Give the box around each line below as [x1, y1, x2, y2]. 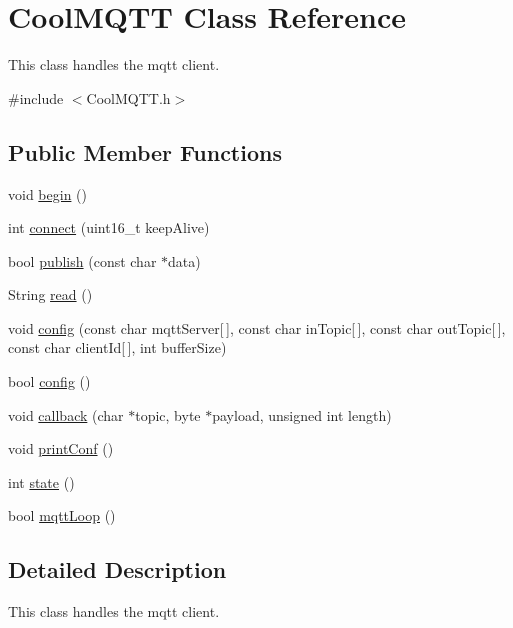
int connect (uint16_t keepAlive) [8, 217, 210, 238]
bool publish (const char [8, 250, 157, 271]
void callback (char [8, 404, 124, 425]
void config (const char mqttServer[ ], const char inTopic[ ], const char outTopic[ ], [8, 317, 506, 338]
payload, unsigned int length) [212, 404, 392, 425]
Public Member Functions [8, 136, 282, 167]
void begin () [8, 183, 87, 204]
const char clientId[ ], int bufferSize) [8, 337, 227, 358]
